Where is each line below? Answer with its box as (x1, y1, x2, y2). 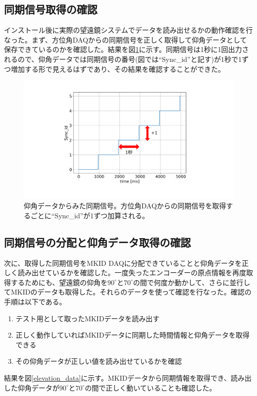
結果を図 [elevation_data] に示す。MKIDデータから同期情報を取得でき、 (4, 373, 231, 383)
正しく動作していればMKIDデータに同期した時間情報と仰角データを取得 (15, 330, 250, 340)
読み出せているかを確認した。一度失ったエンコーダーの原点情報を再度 (17, 267, 246, 278)
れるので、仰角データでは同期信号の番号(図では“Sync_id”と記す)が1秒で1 (4, 53, 242, 64)
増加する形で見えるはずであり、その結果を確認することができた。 (10, 63, 225, 74)
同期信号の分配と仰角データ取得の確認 (4, 234, 191, 249)
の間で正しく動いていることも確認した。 (85, 382, 216, 393)
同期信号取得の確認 (4, 1, 97, 17)
